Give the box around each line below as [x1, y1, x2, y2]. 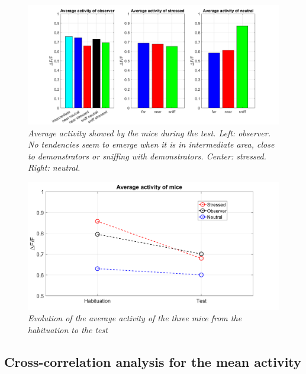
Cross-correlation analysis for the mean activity [4, 352, 301, 370]
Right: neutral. [28, 161, 80, 174]
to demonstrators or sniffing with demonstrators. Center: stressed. [28, 149, 266, 162]
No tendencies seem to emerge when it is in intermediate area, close [28, 138, 275, 151]
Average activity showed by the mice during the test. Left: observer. [28, 126, 270, 139]
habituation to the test [28, 323, 108, 335]
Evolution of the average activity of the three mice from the [28, 312, 242, 324]
